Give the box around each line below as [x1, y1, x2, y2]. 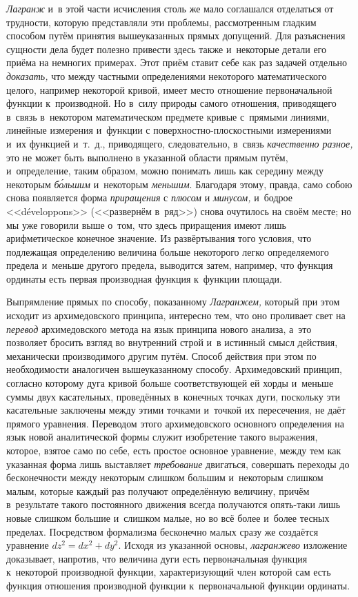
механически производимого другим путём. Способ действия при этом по [6, 348, 317, 363]
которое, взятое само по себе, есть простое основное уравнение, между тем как [6, 443, 341, 457]
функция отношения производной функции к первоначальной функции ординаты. [6, 578, 350, 592]
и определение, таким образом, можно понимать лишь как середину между [6, 163, 324, 178]
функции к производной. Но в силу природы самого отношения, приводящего [6, 96, 337, 110]
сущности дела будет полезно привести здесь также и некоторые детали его [6, 41, 327, 56]
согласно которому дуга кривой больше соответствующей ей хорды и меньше [6, 376, 334, 390]
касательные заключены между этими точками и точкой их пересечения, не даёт [6, 403, 346, 417]
